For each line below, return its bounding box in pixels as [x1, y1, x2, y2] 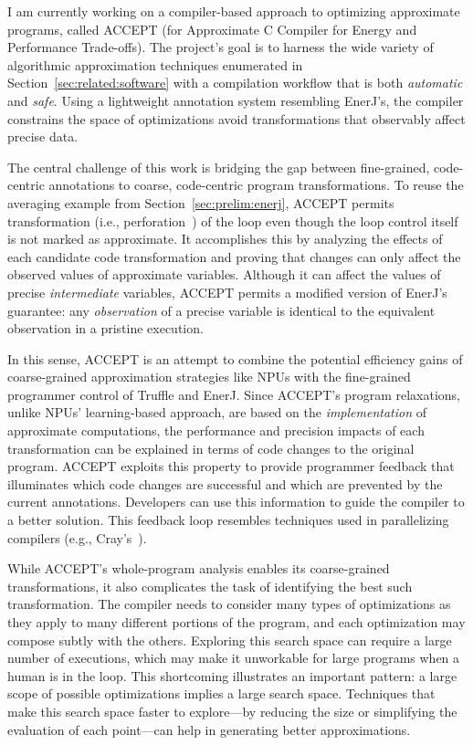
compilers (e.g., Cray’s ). [7, 528, 147, 547]
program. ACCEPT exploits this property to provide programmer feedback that [7, 456, 455, 476]
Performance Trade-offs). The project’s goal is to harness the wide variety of [7, 37, 434, 57]
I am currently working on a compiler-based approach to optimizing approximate [7, 2, 460, 20]
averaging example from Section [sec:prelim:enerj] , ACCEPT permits [7, 193, 394, 212]
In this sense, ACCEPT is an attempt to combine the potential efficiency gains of [7, 349, 463, 368]
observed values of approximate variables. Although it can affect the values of [7, 265, 441, 284]
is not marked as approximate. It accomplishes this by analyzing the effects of [7, 229, 443, 248]
